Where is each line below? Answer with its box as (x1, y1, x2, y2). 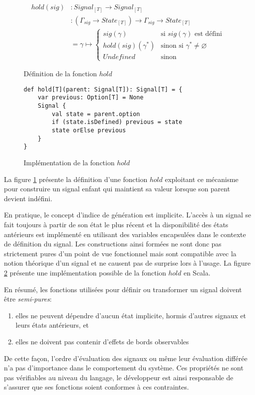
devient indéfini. (4, 193, 53, 203)
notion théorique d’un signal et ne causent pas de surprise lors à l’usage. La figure (4, 258, 251, 268)
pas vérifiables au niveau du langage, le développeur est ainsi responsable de (4, 372, 233, 382)
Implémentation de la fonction (24, 157, 115, 168)
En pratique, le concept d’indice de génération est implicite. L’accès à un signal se (4, 210, 252, 220)
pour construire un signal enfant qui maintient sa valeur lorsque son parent (4, 183, 230, 194)
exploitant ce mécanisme (164, 174, 239, 184)
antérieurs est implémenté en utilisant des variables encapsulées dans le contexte (4, 229, 246, 239)
